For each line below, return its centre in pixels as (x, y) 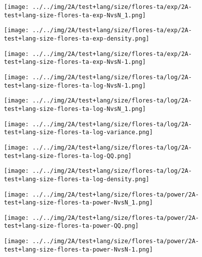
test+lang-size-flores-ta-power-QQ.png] (72, 226)
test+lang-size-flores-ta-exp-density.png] (77, 38)
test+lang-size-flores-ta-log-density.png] (77, 179)
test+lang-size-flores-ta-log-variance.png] (78, 132)
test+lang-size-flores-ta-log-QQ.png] (68, 156)
